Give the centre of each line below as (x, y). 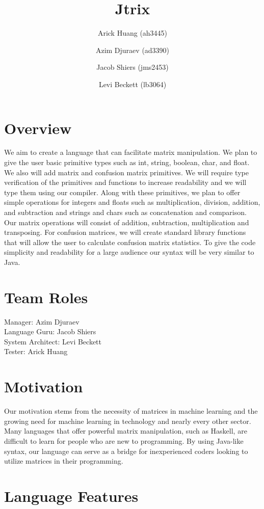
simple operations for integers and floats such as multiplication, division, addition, (132, 202)
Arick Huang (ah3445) (133, 33)
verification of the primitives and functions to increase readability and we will (125, 182)
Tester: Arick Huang (36, 351)
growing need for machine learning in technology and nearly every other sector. (128, 421)
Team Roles (46, 297)
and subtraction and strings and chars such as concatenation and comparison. (125, 212)
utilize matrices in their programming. (64, 461)
